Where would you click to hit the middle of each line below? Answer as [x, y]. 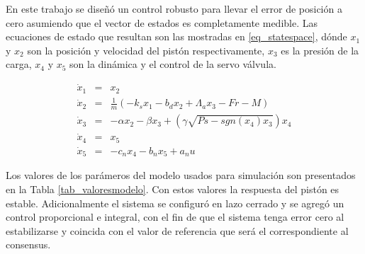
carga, [19, 64]
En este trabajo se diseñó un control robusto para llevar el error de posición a [174, 8]
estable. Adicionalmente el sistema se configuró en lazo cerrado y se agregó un [175, 203]
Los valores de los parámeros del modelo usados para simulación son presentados [181, 175]
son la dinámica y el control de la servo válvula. [173, 64]
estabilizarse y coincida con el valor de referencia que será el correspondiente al [177, 230]
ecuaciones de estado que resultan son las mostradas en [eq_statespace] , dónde [176, 36]
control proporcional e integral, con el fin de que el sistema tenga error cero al [175, 217]
